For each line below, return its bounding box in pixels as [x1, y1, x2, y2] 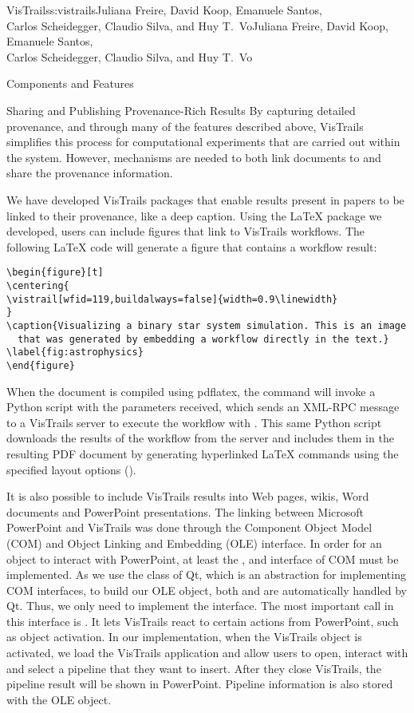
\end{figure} [6, 359, 75, 371]
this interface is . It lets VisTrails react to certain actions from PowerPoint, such [6, 612, 399, 629]
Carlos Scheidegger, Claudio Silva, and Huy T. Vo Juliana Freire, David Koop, [6, 17, 388, 34]
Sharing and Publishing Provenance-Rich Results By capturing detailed [6, 101, 356, 118]
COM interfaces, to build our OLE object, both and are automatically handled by [6, 581, 407, 598]
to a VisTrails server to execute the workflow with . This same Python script [6, 414, 382, 430]
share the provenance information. [6, 164, 173, 181]
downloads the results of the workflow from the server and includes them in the [6, 430, 394, 446]
